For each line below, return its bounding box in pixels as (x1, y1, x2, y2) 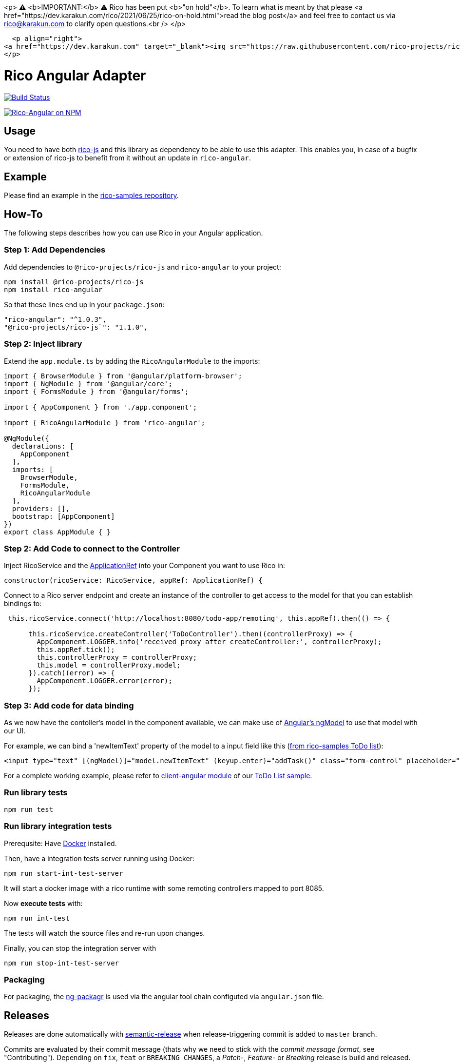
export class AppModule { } (4, 528, 111, 536)
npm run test (4, 805, 54, 813)
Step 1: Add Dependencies (4, 245, 106, 255)
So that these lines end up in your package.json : (4, 300, 165, 309)
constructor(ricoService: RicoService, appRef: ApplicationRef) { (4, 576, 263, 585)
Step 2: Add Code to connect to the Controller (4, 543, 180, 553)
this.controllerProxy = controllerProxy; (37, 653, 197, 662)
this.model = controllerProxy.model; (37, 661, 181, 670)
